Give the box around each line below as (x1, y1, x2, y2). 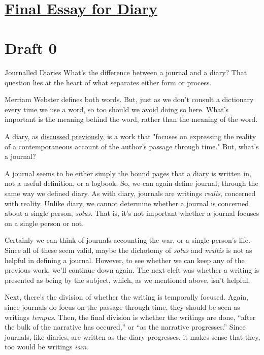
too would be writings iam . (5, 341, 88, 352)
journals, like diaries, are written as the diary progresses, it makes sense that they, (5, 331, 260, 342)
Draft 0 (5, 38, 57, 58)
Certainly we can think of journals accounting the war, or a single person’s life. (5, 235, 250, 245)
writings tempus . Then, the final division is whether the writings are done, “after (5, 311, 256, 322)
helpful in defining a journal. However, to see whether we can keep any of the (5, 254, 245, 265)
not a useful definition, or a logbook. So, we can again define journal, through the (5, 178, 258, 188)
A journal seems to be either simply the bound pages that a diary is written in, (5, 168, 251, 178)
